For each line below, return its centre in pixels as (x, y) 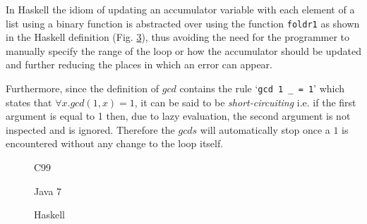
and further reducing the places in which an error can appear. (139, 64)
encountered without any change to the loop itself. (115, 143)
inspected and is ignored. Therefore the (90, 129)
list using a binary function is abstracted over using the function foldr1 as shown (183, 23)
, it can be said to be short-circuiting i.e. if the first (245, 102)
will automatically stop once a (265, 129)
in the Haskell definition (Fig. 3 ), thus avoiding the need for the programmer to (178, 37)
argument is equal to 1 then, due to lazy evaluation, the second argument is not (178, 116)
